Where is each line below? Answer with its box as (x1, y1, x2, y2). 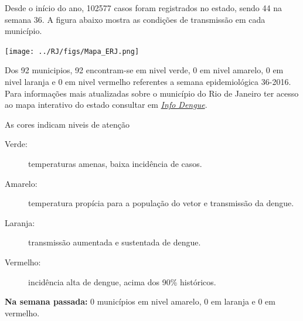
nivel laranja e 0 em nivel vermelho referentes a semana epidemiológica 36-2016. (5, 76, 291, 88)
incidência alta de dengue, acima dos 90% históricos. (28, 275, 216, 288)
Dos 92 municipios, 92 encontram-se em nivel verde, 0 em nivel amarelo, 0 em (5, 64, 284, 76)
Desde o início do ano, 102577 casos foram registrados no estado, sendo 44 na (5, 2, 282, 13)
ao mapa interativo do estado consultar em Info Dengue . (5, 98, 207, 111)
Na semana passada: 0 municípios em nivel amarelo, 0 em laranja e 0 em (5, 295, 275, 308)
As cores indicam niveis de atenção (5, 118, 130, 130)
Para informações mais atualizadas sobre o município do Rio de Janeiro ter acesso (5, 87, 299, 99)
